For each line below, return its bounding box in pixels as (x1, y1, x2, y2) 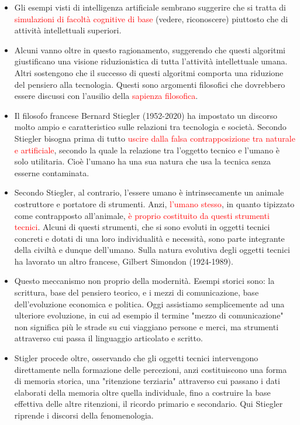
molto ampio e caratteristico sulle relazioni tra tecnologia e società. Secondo (14, 121, 287, 133)
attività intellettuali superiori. (14, 24, 122, 36)
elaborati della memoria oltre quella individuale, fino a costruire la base (14, 386, 271, 398)
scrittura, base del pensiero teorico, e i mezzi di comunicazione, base (14, 286, 259, 299)
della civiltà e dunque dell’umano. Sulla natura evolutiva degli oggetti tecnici (14, 244, 290, 256)
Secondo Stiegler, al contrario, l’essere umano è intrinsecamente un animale (14, 186, 284, 198)
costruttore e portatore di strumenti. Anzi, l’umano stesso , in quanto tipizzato (14, 197, 295, 210)
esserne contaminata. (14, 166, 89, 179)
